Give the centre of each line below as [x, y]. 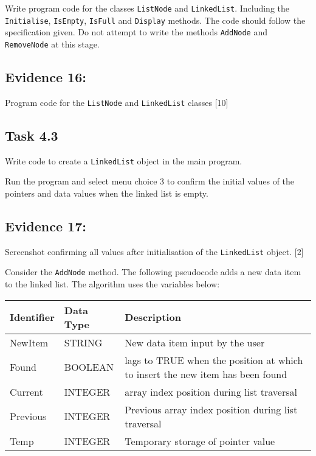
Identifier [32, 317]
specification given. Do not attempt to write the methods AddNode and [136, 32]
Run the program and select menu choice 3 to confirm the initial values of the [150, 181]
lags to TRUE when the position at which [214, 360]
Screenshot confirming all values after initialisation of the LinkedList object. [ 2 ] [154, 251]
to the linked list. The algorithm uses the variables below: [112, 284]
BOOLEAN [89, 367]
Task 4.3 [32, 135]
